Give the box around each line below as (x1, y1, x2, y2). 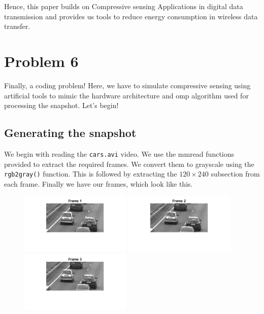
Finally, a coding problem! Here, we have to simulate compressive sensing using (4, 80, 251, 90)
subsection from (211, 168, 260, 179)
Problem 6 (4, 50, 79, 71)
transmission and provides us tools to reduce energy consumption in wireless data (4, 11, 258, 21)
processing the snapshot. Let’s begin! (4, 100, 119, 111)
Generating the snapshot (4, 125, 137, 141)
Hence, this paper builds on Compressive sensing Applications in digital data (4, 1, 243, 11)
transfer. (4, 21, 30, 31)
